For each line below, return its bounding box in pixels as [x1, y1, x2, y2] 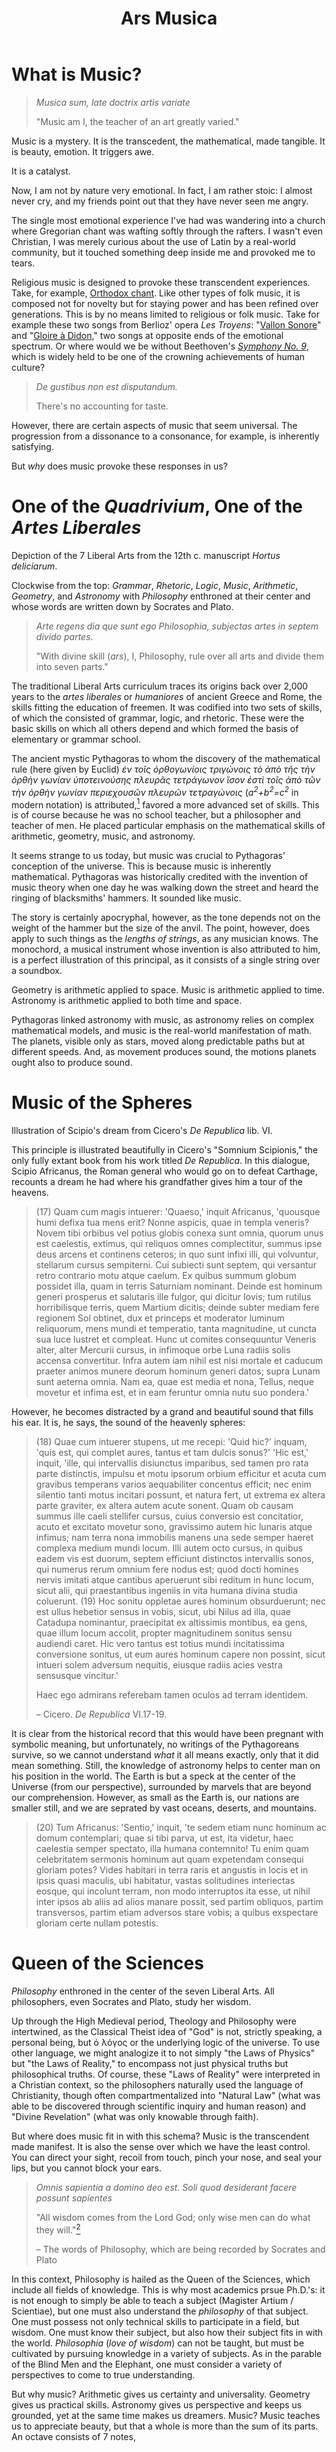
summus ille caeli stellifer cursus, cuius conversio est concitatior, [35, 1510, 304, 1522]
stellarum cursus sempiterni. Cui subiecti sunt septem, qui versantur [35, 1259, 318, 1271]
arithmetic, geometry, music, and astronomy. [11, 830, 196, 842]
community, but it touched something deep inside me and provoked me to [11, 246, 316, 258]
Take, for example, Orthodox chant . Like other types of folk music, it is [11, 287, 301, 299]
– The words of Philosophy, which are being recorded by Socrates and [35, 2243, 326, 2255]
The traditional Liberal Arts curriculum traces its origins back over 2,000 [11, 680, 309, 692]
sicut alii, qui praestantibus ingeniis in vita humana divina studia [35, 1585, 298, 1597]
